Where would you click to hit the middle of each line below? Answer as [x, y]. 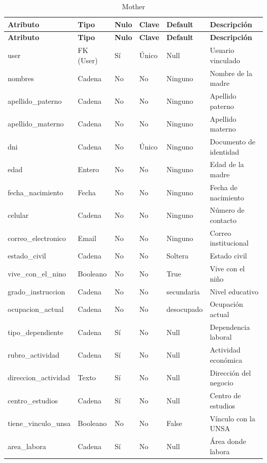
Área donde [228, 441]
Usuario [222, 50]
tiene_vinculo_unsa [39, 423]
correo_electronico [37, 238]
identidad [224, 151]
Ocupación [226, 304]
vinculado [225, 60]
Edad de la [227, 164]
